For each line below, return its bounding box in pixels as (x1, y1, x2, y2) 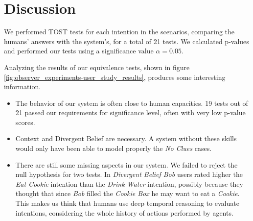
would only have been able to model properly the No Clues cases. (15, 143, 212, 153)
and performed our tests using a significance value (4, 46, 154, 56)
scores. (15, 117, 35, 127)
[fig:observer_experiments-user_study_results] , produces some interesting (4, 72, 226, 82)
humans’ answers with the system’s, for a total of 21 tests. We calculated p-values (4, 36, 249, 46)
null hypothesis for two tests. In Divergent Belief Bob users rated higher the (15, 169, 243, 179)
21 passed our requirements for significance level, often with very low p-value (15, 107, 246, 118)
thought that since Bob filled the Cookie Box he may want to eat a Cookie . (15, 188, 240, 198)
